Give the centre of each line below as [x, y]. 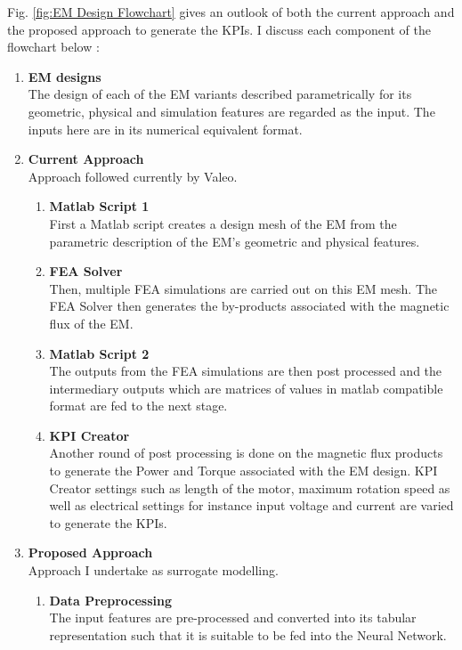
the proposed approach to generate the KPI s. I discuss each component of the [219, 29]
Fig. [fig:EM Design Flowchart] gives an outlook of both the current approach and [231, 12]
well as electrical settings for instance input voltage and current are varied [251, 505]
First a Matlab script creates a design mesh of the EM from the [223, 223]
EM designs [65, 76]
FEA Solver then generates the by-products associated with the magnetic [249, 306]
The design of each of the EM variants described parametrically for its [220, 94]
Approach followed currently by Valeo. [133, 176]
